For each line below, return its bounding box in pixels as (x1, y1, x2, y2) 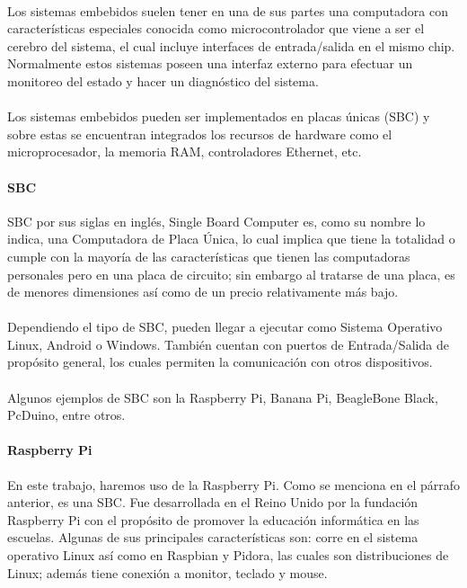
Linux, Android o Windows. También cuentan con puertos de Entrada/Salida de (7, 334, 449, 353)
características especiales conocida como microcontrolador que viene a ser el (7, 19, 425, 38)
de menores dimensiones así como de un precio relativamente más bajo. (7, 282, 399, 301)
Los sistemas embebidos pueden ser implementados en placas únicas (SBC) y (7, 107, 430, 126)
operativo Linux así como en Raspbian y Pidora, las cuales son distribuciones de (7, 546, 449, 565)
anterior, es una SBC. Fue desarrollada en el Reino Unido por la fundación (7, 493, 419, 512)
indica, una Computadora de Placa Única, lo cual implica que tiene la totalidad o (7, 229, 455, 248)
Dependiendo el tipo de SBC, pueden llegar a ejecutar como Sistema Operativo (7, 317, 443, 336)
